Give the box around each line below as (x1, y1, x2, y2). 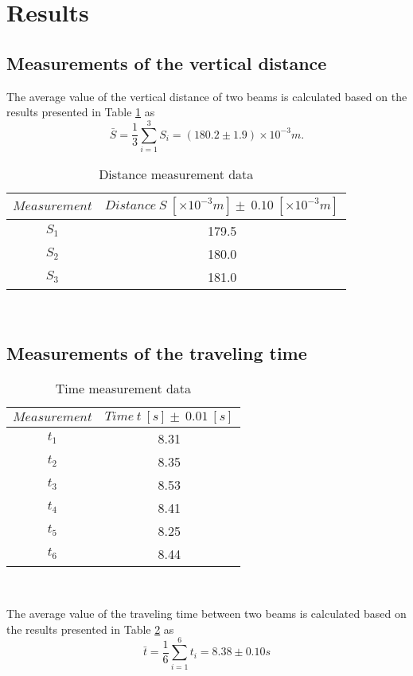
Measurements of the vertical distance (6, 50, 327, 75)
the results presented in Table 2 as (6, 620, 174, 637)
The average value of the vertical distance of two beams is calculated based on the (6, 88, 407, 104)
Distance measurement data (99, 164, 254, 183)
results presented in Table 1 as (6, 104, 155, 120)
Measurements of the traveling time (6, 340, 307, 365)
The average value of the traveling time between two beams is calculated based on (6, 605, 407, 622)
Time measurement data (55, 378, 192, 397)
